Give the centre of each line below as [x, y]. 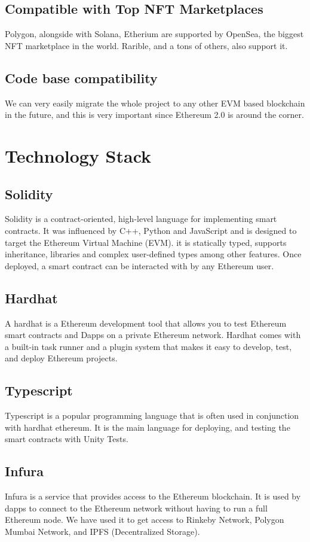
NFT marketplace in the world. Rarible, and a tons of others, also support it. [146, 45]
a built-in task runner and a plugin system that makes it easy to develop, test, [148, 346]
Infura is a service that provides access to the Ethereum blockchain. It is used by [153, 496]
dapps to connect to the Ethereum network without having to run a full [136, 508]
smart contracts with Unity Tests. [67, 439]
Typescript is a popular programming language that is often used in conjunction [152, 415]
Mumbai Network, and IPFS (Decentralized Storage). [102, 531]
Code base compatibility [81, 77]
